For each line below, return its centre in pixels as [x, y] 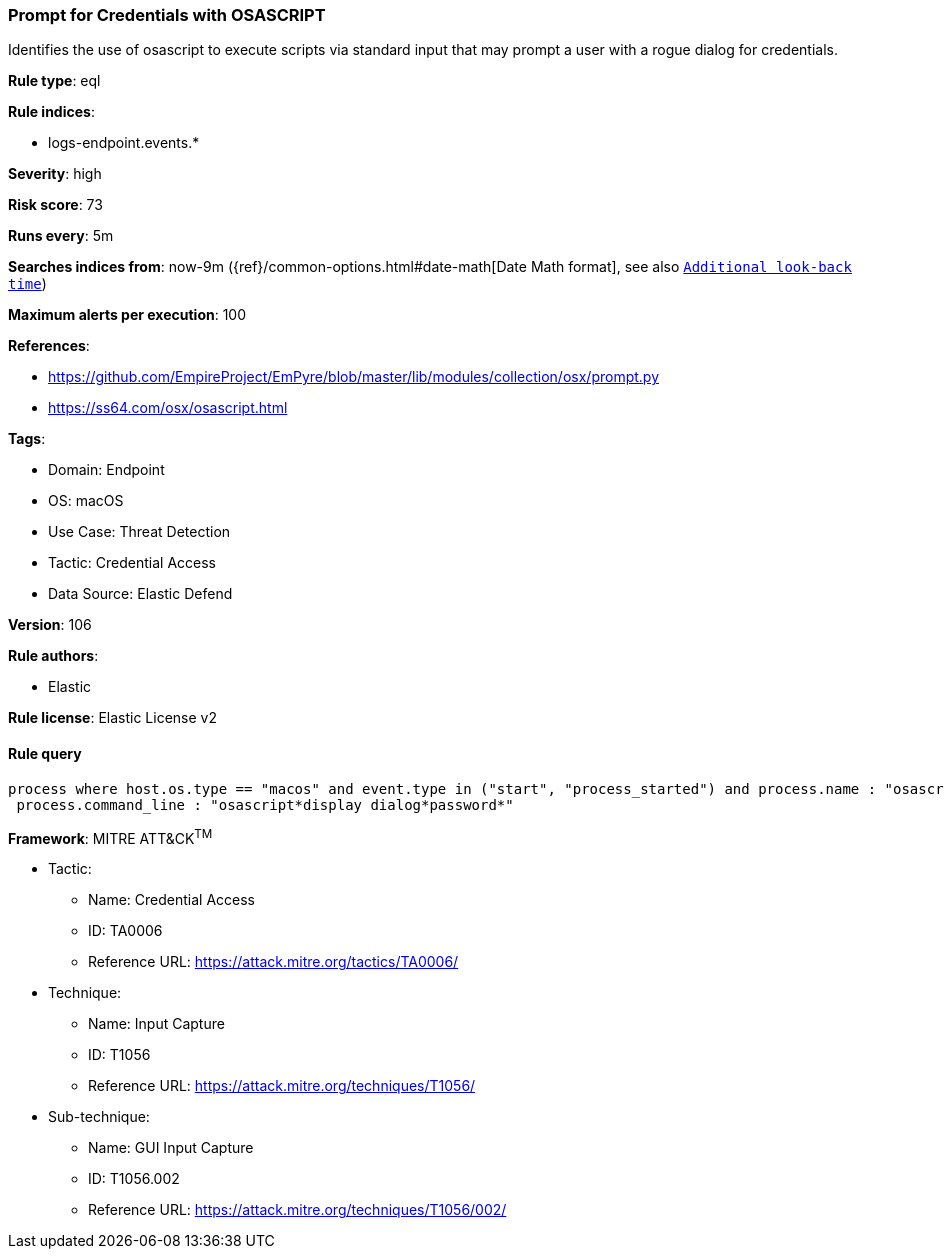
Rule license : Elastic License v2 [112, 718]
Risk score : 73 [55, 205]
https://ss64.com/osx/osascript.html [168, 408]
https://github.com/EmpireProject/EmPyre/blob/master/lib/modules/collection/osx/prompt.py [354, 377]
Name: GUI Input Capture [171, 1148]
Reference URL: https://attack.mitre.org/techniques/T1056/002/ [297, 1210]
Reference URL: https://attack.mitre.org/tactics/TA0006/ [273, 962]
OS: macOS [86, 501]
